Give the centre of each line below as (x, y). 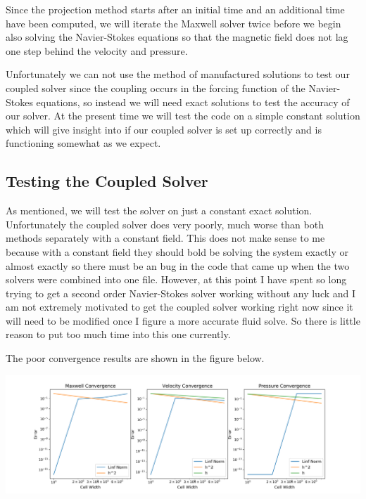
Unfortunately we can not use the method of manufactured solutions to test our (178, 74)
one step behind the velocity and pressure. (97, 50)
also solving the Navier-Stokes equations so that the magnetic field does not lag (177, 37)
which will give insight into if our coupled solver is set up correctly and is (164, 129)
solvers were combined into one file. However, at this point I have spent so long (176, 279)
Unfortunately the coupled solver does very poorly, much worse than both (165, 224)
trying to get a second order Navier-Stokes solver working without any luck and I (181, 293)
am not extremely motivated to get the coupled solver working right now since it (179, 307)
